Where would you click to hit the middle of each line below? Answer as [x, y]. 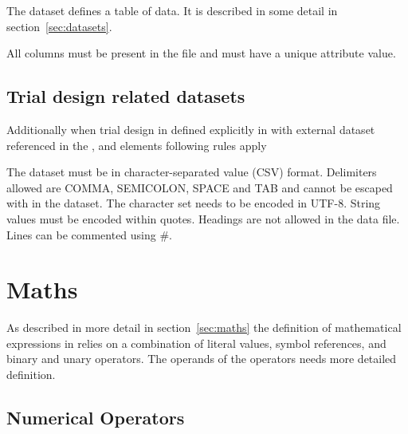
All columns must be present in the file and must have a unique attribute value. [201, 53]
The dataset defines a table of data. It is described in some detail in [172, 10]
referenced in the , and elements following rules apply [137, 145]
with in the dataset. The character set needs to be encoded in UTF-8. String [194, 203]
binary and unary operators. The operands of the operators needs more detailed [202, 359]
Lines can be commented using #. [89, 234]
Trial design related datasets [126, 96]
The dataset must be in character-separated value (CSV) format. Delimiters [192, 172]
